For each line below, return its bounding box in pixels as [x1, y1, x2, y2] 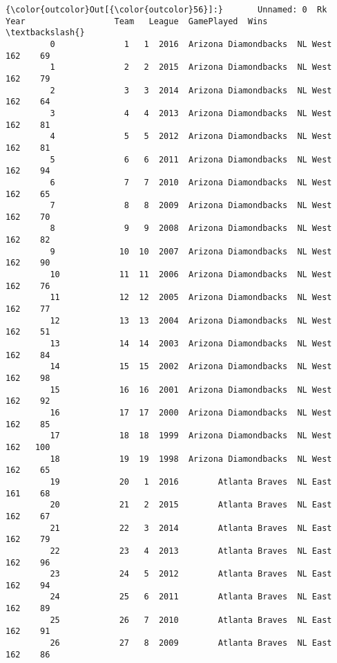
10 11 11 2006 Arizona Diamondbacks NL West [50, 270, 332, 280]
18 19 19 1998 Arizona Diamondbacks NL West [50, 454, 332, 464]
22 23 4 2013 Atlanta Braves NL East [50, 545, 332, 556]
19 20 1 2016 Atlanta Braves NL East [50, 476, 332, 487]
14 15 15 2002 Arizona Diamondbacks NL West [50, 362, 332, 372]
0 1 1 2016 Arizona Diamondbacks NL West [50, 39, 332, 49]
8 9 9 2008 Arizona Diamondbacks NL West [50, 223, 332, 234]
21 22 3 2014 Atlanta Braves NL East [50, 523, 332, 533]
